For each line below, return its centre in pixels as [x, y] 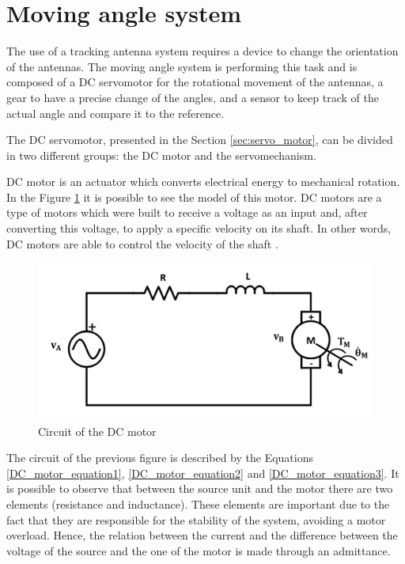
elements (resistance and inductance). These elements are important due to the [198, 503]
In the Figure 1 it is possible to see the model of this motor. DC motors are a [194, 197]
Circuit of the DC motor [97, 431]
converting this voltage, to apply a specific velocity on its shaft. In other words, [199, 228]
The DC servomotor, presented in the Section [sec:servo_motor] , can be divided [200, 140]
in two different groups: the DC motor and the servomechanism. [161, 155]
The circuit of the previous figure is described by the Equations [160, 458]
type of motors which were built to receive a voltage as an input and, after [187, 212]
